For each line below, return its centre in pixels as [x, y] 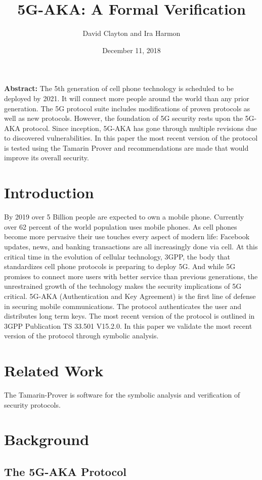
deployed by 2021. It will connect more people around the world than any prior [127, 98]
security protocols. [32, 404]
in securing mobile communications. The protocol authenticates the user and [123, 306]
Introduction [49, 192]
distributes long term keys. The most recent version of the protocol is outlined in [129, 316]
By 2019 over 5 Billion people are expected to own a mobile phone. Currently [124, 217]
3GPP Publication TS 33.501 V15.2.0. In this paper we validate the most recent [128, 325]
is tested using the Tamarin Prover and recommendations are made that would [126, 147]
